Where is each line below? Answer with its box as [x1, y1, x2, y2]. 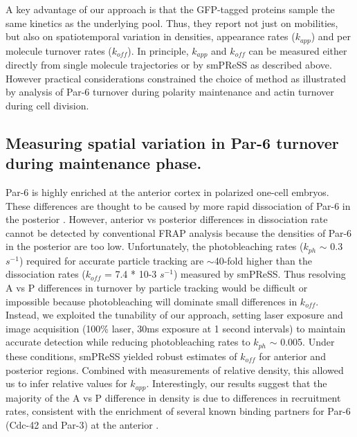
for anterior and [259, 348, 326, 363]
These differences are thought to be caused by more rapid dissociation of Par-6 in [6, 198, 351, 213]
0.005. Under [280, 335, 335, 349]
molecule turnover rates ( [6, 43, 112, 57]
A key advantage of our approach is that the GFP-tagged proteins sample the [6, 2, 335, 16]
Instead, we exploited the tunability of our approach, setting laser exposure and [6, 307, 343, 322]
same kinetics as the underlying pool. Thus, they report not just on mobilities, [6, 15, 338, 30]
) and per [311, 29, 351, 44]
